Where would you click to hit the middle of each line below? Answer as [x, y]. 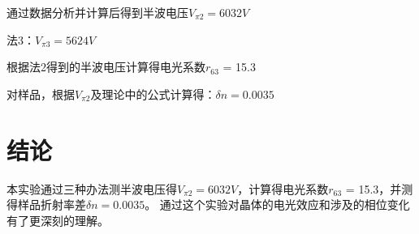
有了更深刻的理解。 [58, 220]
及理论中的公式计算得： [153, 94]
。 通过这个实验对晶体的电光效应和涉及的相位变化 [277, 204]
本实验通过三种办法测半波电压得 [92, 188]
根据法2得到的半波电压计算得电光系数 [106, 67]
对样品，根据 [41, 94]
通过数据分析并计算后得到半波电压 [97, 12]
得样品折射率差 [46, 204]
